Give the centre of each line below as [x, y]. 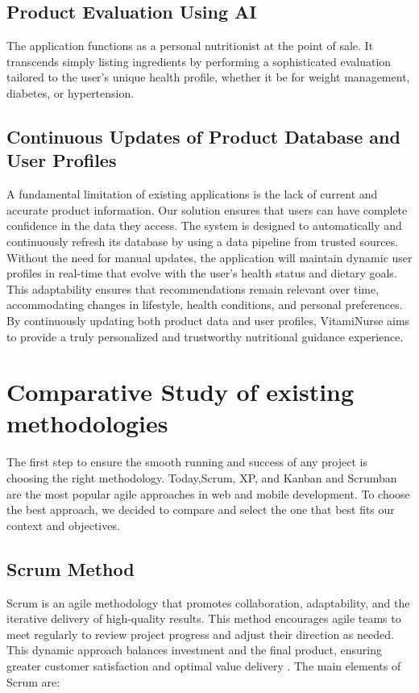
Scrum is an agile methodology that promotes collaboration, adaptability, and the [208, 602]
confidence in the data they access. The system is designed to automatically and [204, 225]
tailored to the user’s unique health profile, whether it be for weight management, [208, 77]
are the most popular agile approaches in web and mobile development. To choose [208, 493]
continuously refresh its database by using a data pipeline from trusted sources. [203, 241]
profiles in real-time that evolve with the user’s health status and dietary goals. [202, 273]
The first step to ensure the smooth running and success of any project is [187, 462]
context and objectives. [63, 525]
